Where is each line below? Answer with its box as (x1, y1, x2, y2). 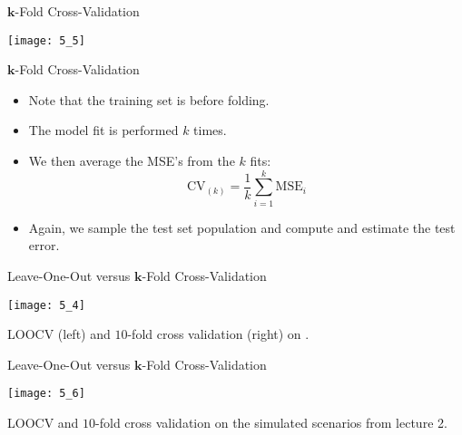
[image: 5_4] (7, 298, 85, 312)
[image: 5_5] (7, 34, 85, 47)
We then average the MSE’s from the (28, 151, 235, 170)
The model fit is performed (28, 121, 179, 140)
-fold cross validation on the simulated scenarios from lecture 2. (95, 413, 447, 432)
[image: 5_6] (7, 387, 85, 401)
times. (193, 121, 227, 140)
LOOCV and (7, 413, 79, 432)
